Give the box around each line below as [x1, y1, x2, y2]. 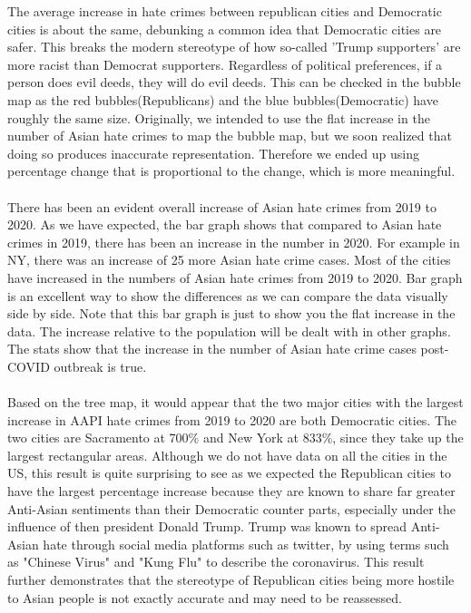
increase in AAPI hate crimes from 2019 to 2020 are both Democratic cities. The [7, 410, 457, 429]
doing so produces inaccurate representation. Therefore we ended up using [7, 143, 419, 162]
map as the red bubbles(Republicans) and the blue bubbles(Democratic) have [7, 90, 438, 109]
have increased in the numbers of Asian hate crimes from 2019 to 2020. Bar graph [7, 268, 463, 287]
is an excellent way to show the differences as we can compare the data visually [7, 286, 448, 305]
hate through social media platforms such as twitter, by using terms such [43, 534, 449, 553]
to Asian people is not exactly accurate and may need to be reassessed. [7, 588, 402, 607]
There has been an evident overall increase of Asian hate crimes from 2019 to [7, 197, 437, 216]
